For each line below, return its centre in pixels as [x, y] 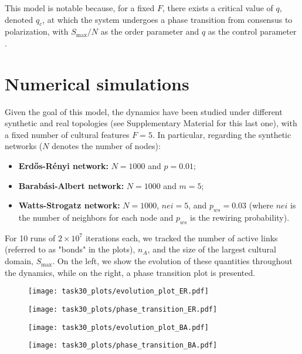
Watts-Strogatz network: [69, 205]
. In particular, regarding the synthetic [222, 134]
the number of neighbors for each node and [96, 218]
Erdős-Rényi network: [63, 166]
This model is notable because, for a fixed [80, 8]
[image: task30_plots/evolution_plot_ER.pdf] [118, 291]
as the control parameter [252, 31]
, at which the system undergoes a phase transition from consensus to [167, 19]
